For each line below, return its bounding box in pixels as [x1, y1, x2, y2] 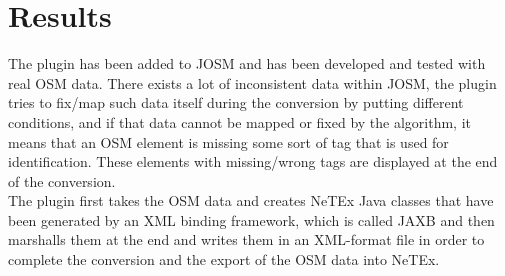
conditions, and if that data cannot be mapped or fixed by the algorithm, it [8, 111, 471, 132]
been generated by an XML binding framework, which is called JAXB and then [8, 209, 495, 230]
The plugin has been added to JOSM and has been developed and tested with [8, 53, 486, 74]
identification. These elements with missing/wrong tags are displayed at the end [8, 151, 498, 172]
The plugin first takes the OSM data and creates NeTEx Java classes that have [8, 190, 494, 211]
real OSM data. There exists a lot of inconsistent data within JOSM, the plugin [8, 72, 497, 93]
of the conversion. [8, 170, 116, 191]
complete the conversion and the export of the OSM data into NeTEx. [8, 249, 440, 270]
